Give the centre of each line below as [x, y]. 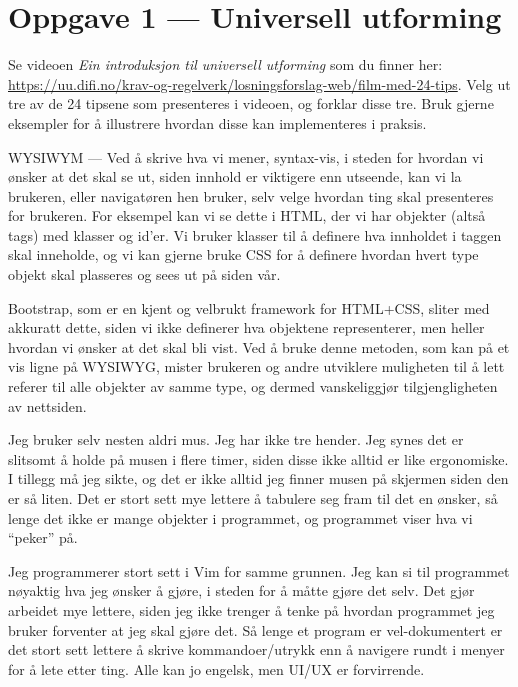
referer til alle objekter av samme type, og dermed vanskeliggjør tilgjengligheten [253, 386]
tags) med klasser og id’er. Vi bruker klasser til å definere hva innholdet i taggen [255, 234]
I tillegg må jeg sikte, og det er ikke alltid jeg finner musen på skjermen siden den [258, 478]
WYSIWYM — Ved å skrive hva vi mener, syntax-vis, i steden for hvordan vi [246, 156]
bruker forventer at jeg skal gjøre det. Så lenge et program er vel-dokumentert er [255, 629]
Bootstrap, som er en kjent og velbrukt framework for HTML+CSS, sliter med [249, 307]
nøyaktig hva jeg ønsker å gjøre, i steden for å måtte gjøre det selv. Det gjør [241, 590]
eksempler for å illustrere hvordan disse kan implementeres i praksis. [217, 122]
